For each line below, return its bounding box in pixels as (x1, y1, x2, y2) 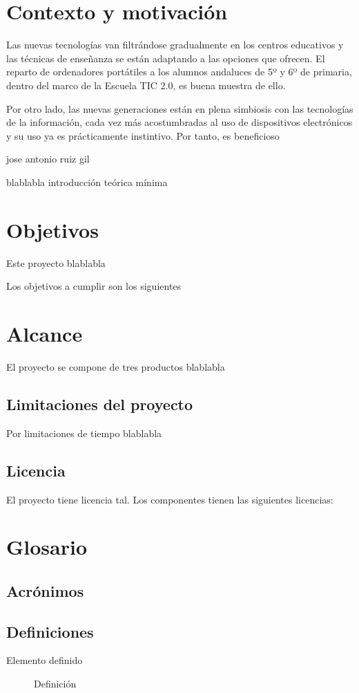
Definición (34, 676, 77, 691)
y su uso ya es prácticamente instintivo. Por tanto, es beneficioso (6, 128, 280, 142)
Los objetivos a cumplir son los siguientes (6, 279, 182, 293)
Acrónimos (6, 580, 84, 601)
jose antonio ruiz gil (6, 151, 90, 166)
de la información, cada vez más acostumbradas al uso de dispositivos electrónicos (6, 115, 353, 129)
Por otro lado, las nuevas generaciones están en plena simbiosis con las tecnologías (6, 101, 353, 115)
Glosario (6, 533, 88, 561)
